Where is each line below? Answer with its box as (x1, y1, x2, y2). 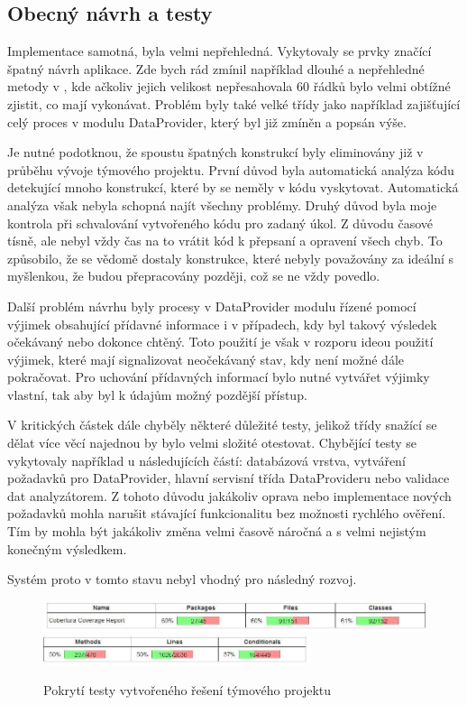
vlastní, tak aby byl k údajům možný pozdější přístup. (7, 385, 307, 404)
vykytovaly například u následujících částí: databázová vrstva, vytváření (7, 450, 406, 469)
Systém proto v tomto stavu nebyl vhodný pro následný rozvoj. (7, 570, 357, 589)
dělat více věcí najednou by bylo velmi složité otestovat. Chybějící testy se (7, 433, 417, 452)
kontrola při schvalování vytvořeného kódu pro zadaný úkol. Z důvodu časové (7, 213, 434, 232)
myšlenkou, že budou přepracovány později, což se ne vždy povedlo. (7, 266, 380, 285)
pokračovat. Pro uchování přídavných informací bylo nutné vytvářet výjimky (7, 367, 430, 386)
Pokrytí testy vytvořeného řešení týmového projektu (43, 681, 332, 700)
